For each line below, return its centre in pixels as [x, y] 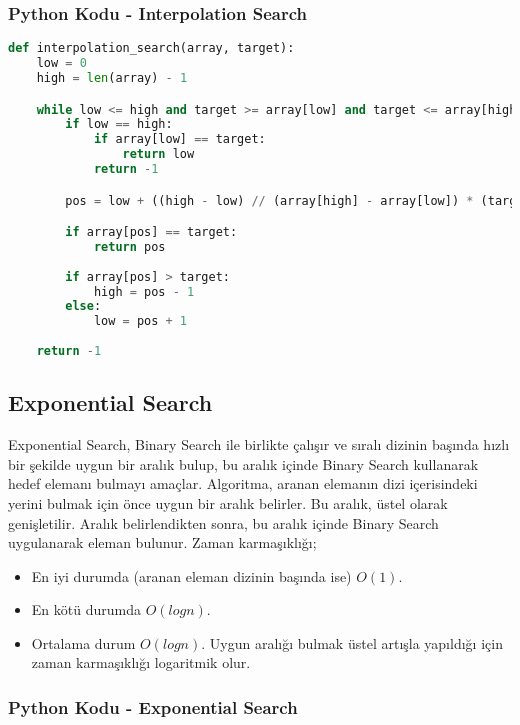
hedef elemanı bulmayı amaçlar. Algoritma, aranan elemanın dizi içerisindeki [243, 483]
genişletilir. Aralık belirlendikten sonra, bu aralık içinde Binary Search [223, 522]
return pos [129, 246]
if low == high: [119, 124]
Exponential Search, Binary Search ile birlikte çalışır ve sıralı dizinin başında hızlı [259, 444]
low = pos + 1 [140, 321]
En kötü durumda [86, 609]
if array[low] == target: [179, 139]
